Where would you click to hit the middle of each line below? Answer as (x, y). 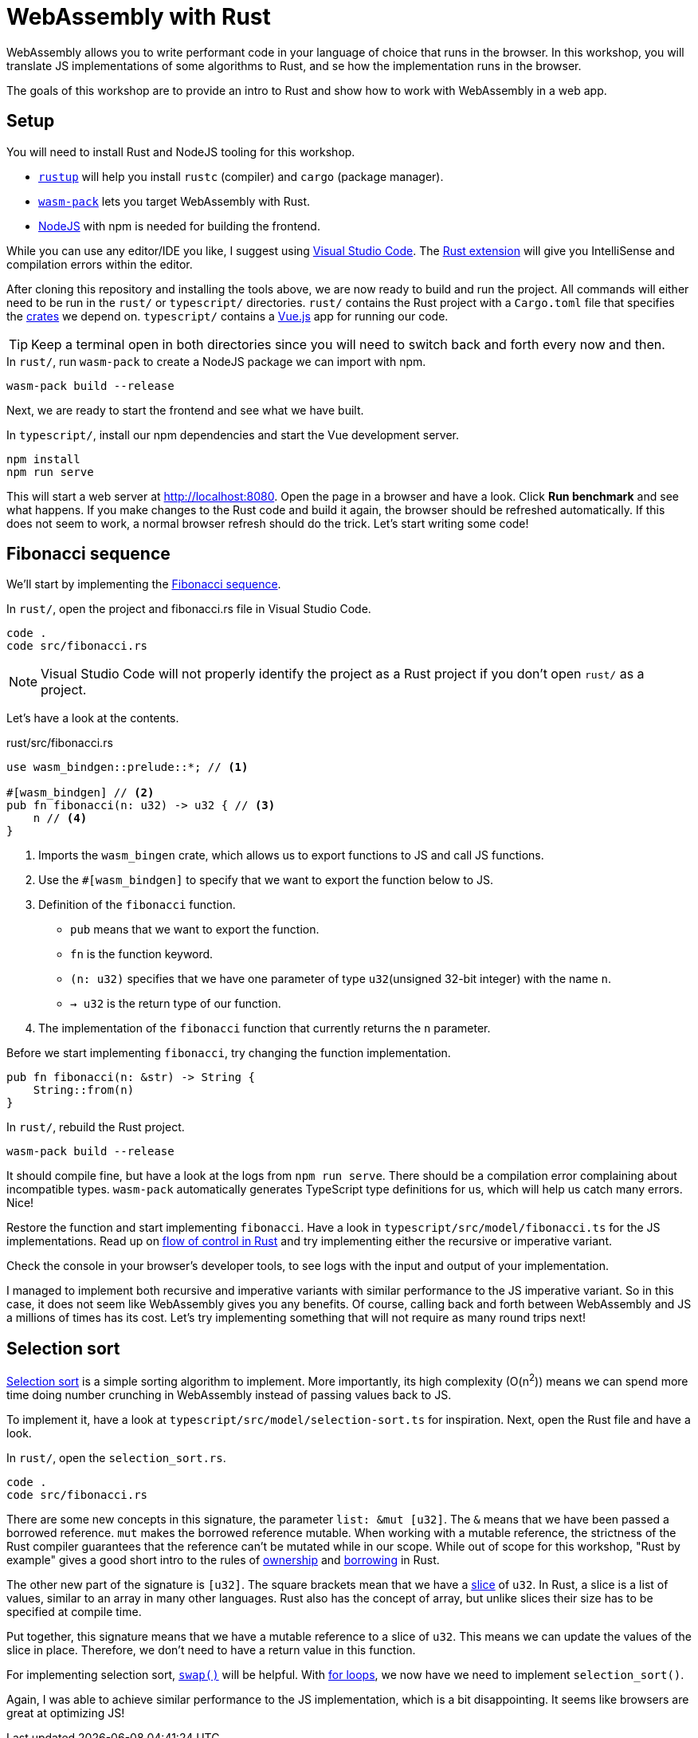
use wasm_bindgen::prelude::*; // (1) (127, 767)
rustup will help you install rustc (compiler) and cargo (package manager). (241, 176)
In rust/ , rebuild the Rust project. (96, 1127)
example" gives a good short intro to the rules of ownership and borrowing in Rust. (223, 1559)
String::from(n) (84, 1090)
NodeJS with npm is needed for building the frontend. (179, 226)
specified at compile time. (74, 1611)
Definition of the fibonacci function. (137, 905)
